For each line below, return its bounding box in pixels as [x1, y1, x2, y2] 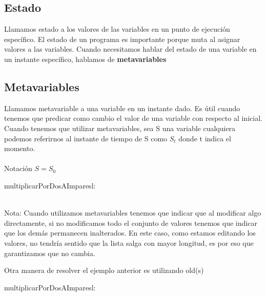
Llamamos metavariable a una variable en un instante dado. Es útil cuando [4, 102, 240, 113]
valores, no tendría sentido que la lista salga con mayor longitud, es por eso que [4, 237, 254, 248]
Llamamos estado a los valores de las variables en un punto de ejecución [4, 24, 230, 34]
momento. [4, 143, 35, 154]
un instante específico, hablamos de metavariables [4, 53, 167, 64]
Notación [4, 163, 32, 174]
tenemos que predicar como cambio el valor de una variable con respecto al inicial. [4, 113, 262, 123]
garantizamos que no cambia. [4, 247, 95, 258]
